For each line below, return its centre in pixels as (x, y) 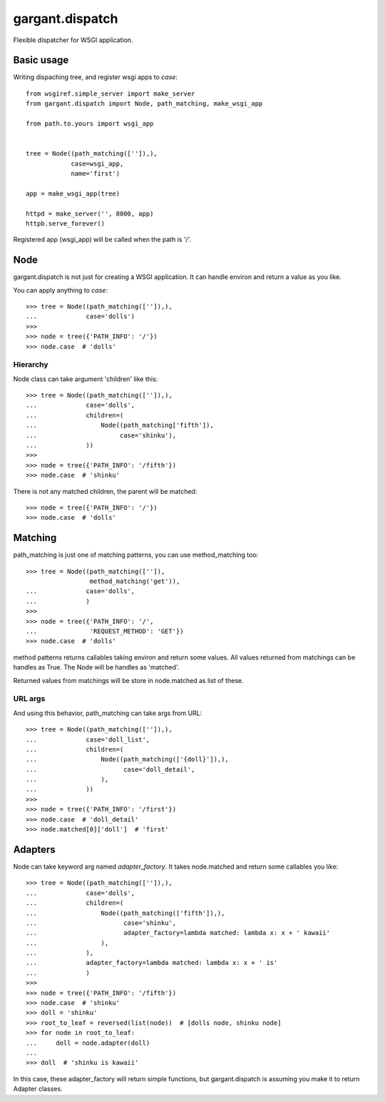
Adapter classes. (38, 1089)
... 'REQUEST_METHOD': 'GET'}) (105, 631)
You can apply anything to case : (61, 290)
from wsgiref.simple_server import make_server (111, 93)
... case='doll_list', (88, 739)
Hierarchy (31, 365)
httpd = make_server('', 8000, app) (90, 213)
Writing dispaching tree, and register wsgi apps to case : (96, 77)
